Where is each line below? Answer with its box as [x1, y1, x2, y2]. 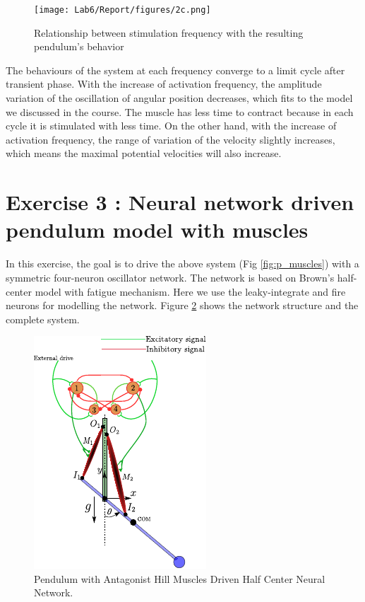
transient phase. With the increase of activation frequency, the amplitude [6, 76, 322, 91]
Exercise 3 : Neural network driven [6, 187, 354, 216]
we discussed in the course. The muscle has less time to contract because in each [6, 104, 354, 119]
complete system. [6, 311, 80, 326]
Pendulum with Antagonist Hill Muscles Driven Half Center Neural [34, 571, 325, 586]
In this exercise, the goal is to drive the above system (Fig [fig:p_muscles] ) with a [6, 256, 359, 271]
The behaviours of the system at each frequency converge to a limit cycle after [6, 62, 345, 77]
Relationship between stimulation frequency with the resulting [34, 25, 304, 40]
